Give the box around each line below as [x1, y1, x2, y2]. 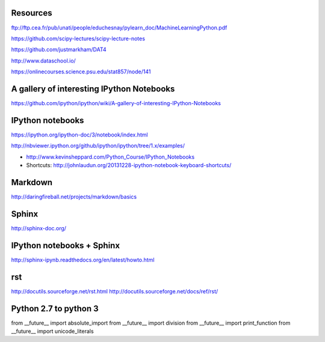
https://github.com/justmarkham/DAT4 [11, 46, 107, 53]
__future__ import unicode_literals [11, 328, 94, 335]
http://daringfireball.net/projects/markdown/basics [11, 193, 137, 200]
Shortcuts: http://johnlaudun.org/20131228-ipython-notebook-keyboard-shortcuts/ [26, 162, 232, 169]
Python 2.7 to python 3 [11, 304, 99, 314]
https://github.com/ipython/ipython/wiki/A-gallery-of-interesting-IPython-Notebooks [11, 99, 221, 106]
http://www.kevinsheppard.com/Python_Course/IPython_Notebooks [26, 153, 195, 160]
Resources [11, 8, 52, 18]
